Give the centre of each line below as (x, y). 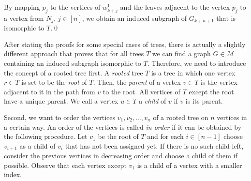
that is (226, 18)
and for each (165, 136)
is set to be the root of (54, 82)
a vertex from (24, 18)
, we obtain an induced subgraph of (134, 18)
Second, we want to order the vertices (59, 117)
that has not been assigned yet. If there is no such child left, (154, 145)
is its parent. (204, 101)
